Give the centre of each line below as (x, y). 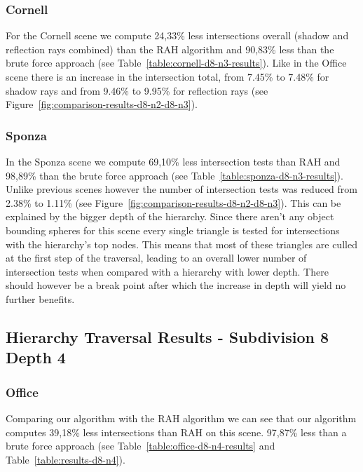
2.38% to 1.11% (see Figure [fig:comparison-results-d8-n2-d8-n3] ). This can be (173, 202)
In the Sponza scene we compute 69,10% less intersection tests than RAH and (173, 161)
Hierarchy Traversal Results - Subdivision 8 (167, 336)
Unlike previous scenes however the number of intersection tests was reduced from (181, 189)
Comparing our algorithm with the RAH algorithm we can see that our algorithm (181, 418)
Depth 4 (36, 357)
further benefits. (40, 298)
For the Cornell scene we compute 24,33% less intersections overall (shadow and (177, 35)
